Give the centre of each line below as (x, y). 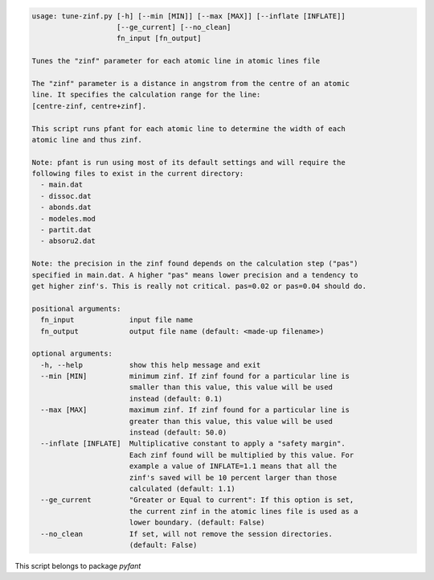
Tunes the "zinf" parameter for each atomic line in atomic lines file (176, 61)
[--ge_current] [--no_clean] (174, 27)
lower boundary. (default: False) (197, 522)
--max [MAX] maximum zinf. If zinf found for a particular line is (195, 410)
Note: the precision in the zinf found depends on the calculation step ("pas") (195, 264)
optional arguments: (72, 354)
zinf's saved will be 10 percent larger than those (233, 477)
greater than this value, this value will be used (231, 421)
